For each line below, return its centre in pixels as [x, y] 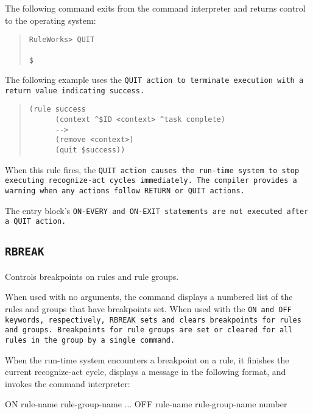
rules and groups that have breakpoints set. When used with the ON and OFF [148, 309]
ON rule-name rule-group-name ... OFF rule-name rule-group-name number [146, 404]
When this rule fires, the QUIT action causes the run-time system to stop [152, 169]
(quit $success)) [90, 150]
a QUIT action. [36, 222]
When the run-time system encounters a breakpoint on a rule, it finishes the [147, 359]
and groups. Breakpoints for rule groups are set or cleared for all [149, 330]
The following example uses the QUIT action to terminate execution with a [154, 80]
